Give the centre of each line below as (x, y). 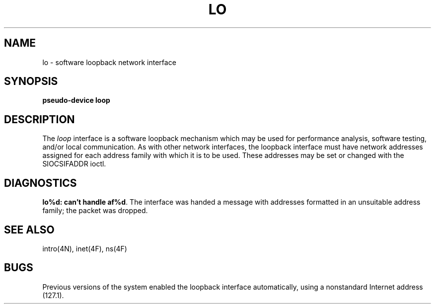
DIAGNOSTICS (40, 183)
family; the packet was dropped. (95, 211)
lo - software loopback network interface (109, 62)
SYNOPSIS (31, 81)
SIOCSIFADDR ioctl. (74, 164)
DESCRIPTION (39, 119)
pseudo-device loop (76, 100)
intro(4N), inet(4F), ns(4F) (85, 248)
